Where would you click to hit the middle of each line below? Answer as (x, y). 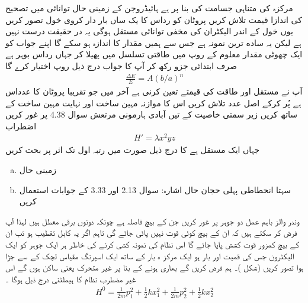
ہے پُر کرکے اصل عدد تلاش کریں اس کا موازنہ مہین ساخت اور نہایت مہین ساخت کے (153, 102)
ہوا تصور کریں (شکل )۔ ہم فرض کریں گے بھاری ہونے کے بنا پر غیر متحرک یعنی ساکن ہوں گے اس (154, 267)
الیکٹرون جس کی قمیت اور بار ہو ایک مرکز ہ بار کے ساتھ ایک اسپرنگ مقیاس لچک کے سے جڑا (150, 255)
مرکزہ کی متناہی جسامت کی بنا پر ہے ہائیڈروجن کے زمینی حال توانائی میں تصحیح (149, 8)
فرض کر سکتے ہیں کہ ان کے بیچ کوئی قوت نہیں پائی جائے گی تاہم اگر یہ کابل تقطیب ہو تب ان (151, 232)
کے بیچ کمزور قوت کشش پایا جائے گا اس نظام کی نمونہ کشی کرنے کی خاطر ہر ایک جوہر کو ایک (153, 244)
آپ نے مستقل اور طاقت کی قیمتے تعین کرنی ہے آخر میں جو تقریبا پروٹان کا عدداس (154, 91)
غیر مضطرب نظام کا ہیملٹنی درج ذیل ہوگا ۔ (71, 278)
